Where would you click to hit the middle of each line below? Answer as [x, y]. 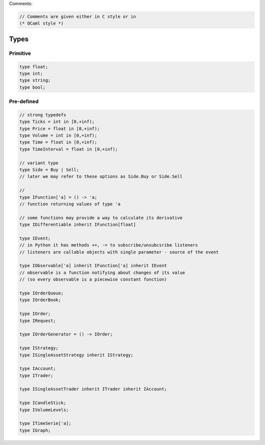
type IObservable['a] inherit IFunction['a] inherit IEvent [93, 266]
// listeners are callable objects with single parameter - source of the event [119, 252]
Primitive [20, 53]
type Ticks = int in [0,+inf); [57, 122]
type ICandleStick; [43, 403]
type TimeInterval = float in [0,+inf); [68, 149]
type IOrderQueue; [41, 293]
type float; [34, 67]
